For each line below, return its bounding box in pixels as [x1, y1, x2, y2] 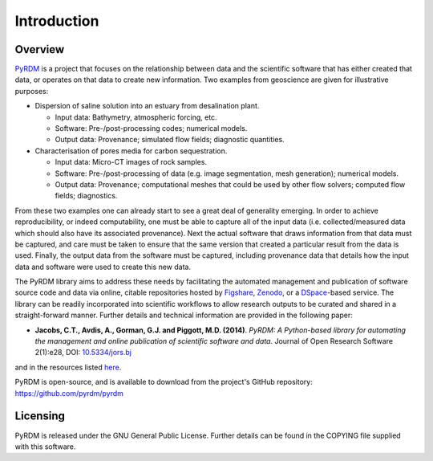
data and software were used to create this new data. [14, 262, 192, 271]
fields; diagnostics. [55, 191, 118, 201]
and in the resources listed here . [14, 362, 122, 372]
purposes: [14, 86, 49, 96]
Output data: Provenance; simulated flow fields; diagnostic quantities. [55, 135, 285, 145]
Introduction [14, 12, 99, 30]
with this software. [14, 442, 76, 451]
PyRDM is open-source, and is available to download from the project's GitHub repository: [14, 377, 313, 387]
